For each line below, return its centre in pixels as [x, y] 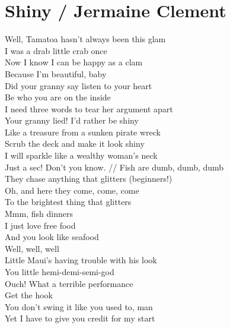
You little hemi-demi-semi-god [60, 272]
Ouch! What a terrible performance [69, 283]
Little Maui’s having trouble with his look [81, 260]
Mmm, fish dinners [39, 214]
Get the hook [29, 295]
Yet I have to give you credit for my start [80, 318]
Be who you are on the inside [58, 97]
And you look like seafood [52, 237]
